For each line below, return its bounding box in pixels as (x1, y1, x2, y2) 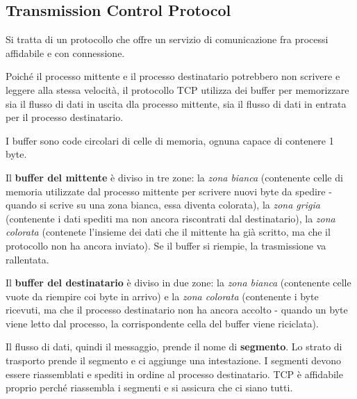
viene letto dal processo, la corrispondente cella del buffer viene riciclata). (6, 316, 319, 330)
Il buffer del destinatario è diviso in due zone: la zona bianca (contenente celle (6, 275, 351, 290)
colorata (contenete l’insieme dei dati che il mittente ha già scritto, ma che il (6, 225, 331, 239)
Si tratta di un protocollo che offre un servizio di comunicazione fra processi (6, 32, 329, 47)
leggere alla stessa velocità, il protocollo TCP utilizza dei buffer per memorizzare (6, 82, 349, 97)
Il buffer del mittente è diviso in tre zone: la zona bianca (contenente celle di (6, 170, 343, 184)
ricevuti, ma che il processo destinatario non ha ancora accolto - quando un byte (6, 302, 348, 317)
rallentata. (6, 252, 49, 266)
